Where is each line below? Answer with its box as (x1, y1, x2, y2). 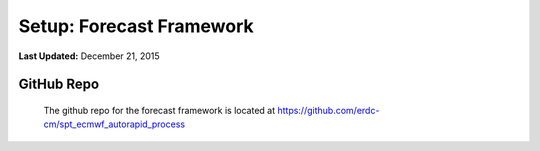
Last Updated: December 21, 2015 (18, 50, 160, 62)
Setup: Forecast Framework (18, 15, 254, 37)
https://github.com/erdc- (276, 104, 380, 116)
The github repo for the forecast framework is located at (43, 104, 275, 116)
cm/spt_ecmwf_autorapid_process (43, 118, 185, 130)
